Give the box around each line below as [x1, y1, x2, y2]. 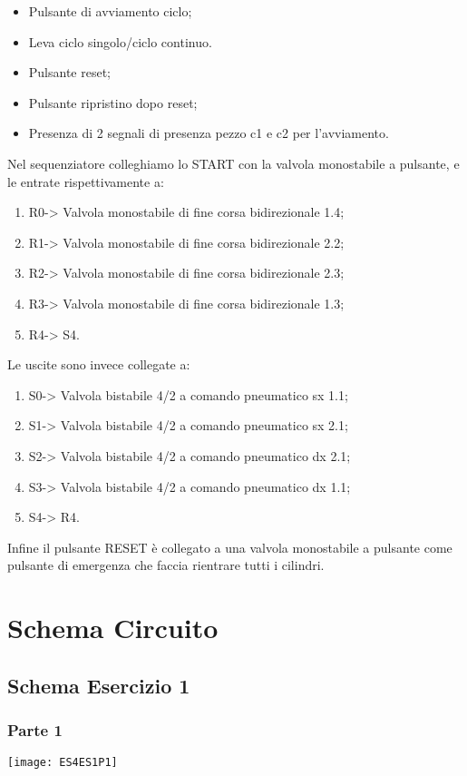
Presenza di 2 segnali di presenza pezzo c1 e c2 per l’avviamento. [28, 123, 389, 142]
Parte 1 [7, 718, 63, 741]
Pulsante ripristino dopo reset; [28, 93, 198, 112]
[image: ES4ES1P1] [7, 756, 118, 770]
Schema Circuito [7, 609, 219, 646]
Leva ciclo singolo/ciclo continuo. [28, 32, 212, 51]
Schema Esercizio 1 [7, 671, 190, 699]
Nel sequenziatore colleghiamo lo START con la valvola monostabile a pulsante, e [7, 153, 460, 172]
